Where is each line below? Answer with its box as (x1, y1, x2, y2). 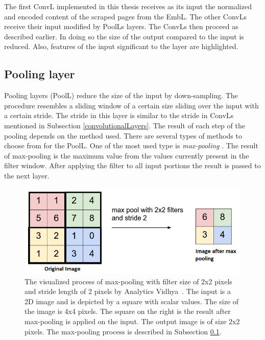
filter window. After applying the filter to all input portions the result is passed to (4, 160, 261, 171)
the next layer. (4, 170, 50, 180)
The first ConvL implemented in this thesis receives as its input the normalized (4, 1, 252, 11)
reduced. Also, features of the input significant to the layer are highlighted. (4, 41, 238, 52)
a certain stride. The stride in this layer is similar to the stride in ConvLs (4, 110, 234, 121)
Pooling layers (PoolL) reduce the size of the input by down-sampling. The (4, 90, 238, 101)
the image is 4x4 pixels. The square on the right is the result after (25, 306, 231, 316)
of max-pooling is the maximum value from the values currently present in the (4, 150, 249, 161)
